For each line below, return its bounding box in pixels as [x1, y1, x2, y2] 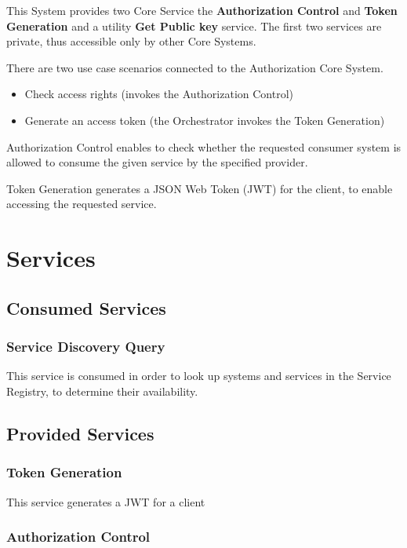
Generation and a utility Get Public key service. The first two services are [6, 17, 382, 34]
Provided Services [6, 421, 154, 445]
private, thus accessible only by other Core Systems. [6, 33, 256, 49]
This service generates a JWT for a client [6, 493, 205, 510]
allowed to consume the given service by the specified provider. [6, 154, 308, 170]
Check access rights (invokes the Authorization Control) [24, 86, 294, 102]
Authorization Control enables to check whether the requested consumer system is [6, 138, 402, 155]
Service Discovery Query [6, 337, 165, 356]
